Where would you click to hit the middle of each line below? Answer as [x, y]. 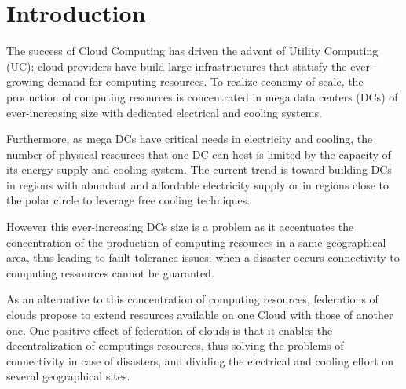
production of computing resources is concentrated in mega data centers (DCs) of [202, 96]
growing [25, 81]
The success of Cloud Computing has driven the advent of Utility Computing [192, 51]
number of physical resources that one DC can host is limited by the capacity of [199, 154]
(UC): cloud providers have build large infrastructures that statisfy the [177, 66]
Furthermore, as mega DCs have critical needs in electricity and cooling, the [190, 139]
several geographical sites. [68, 376]
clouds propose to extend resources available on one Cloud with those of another [200, 315]
